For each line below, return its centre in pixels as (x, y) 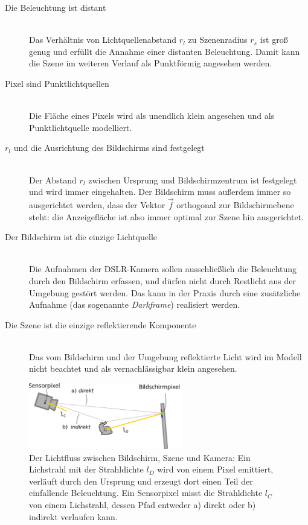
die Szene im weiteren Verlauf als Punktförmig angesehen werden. (151, 63)
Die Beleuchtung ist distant (56, 7)
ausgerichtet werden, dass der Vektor (97, 204)
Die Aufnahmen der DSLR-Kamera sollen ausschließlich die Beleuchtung (163, 269)
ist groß (274, 40)
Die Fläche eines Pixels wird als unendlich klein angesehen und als (152, 116)
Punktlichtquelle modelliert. (81, 127)
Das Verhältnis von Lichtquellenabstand (103, 40)
